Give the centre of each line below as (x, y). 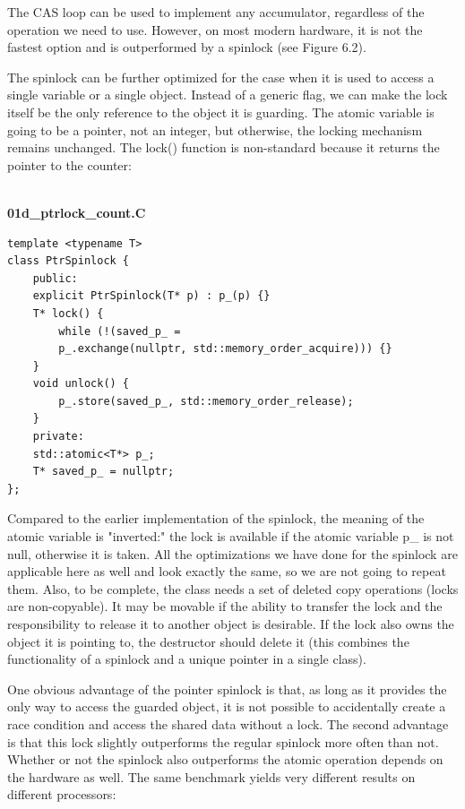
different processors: (62, 794)
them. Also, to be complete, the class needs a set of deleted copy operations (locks (233, 588)
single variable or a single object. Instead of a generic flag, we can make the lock (228, 95)
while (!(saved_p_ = (120, 331)
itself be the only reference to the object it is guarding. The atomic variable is (221, 112)
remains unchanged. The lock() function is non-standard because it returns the (224, 147)
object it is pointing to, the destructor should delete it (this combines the (208, 641)
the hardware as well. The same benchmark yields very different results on (211, 776)
